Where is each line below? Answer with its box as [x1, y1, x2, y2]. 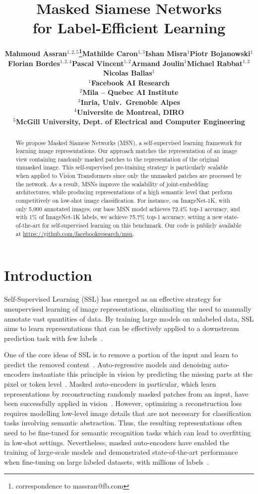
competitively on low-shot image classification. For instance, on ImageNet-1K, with [15, 196, 230, 205]
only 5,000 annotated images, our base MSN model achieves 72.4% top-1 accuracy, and [15, 204, 240, 213]
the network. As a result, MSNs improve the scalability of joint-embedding [15, 179, 208, 188]
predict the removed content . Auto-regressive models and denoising [4, 359, 211, 369]
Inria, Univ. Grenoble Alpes [80, 96, 180, 107]
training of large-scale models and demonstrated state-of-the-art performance [4, 447, 238, 457]
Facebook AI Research [91, 77, 170, 87]
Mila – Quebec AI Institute [82, 87, 179, 97]
